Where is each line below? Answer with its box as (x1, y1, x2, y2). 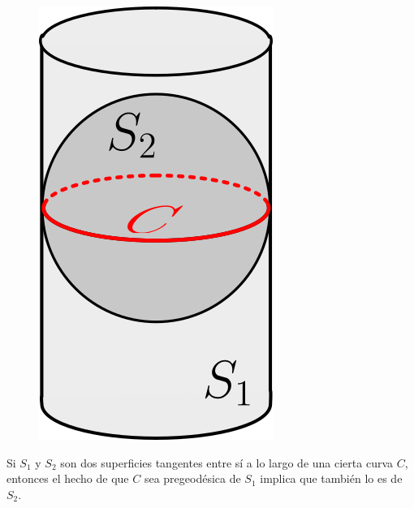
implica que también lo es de (260, 470, 403, 487)
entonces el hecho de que (6, 470, 129, 487)
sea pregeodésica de (144, 470, 241, 487)
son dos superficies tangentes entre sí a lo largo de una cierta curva (60, 454, 394, 471)
